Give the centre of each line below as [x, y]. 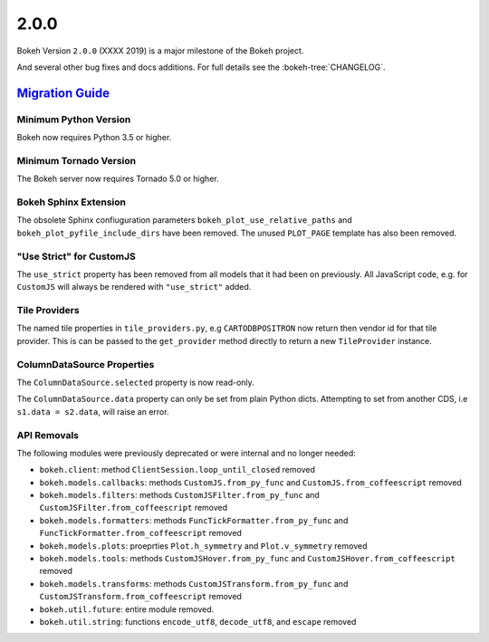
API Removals [48, 435]
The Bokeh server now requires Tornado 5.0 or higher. [118, 179]
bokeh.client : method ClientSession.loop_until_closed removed [177, 470]
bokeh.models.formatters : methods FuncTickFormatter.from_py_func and [194, 520]
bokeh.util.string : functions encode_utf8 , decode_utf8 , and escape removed [198, 621]
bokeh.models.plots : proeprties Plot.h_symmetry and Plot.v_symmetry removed [203, 546]
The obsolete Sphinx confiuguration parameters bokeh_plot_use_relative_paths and [184, 220]
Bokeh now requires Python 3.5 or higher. [94, 138]
